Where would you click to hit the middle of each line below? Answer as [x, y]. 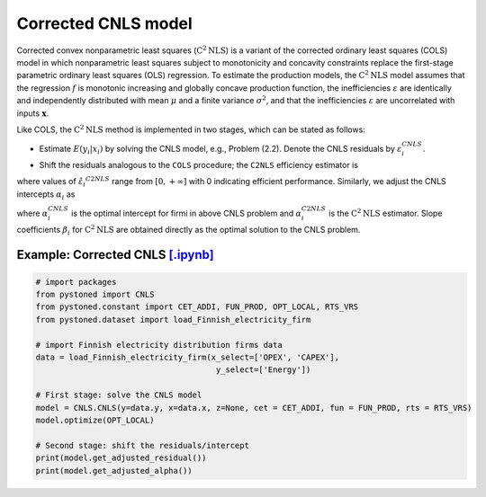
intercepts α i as [46, 195]
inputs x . [33, 113]
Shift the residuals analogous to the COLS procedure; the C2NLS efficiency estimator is [199, 164]
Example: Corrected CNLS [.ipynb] [116, 255]
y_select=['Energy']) [263, 370]
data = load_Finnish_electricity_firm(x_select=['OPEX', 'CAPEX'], [188, 357]
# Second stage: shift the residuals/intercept [142, 445]
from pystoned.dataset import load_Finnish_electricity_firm [173, 319]
